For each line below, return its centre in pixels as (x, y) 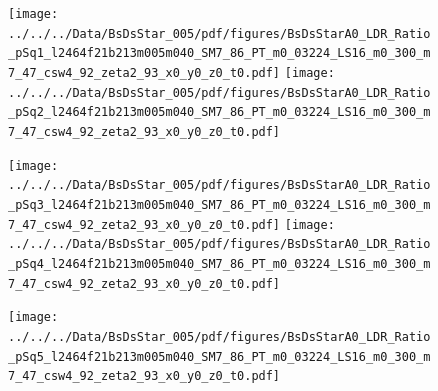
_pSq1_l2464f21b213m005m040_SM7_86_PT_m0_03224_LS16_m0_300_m (219, 53)
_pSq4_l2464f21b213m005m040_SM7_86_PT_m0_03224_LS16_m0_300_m (219, 263)
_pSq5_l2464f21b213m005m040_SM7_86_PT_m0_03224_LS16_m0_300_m (219, 356)
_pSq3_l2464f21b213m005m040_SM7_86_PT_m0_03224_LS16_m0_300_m (219, 204)
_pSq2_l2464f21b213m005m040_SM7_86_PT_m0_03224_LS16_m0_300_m (219, 112)
